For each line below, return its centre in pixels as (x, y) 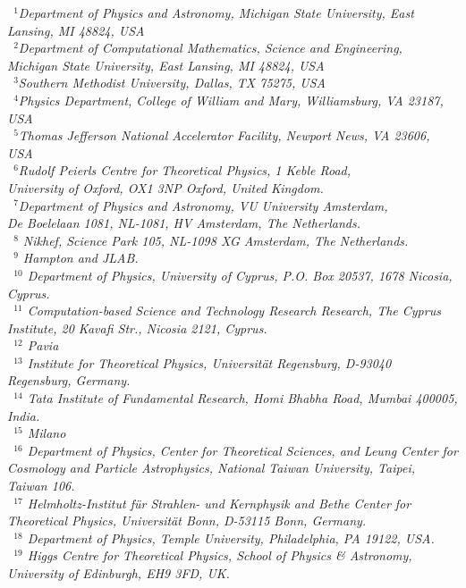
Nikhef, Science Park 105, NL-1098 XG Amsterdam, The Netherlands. (216, 240)
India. (24, 415)
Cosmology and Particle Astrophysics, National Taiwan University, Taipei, (211, 468)
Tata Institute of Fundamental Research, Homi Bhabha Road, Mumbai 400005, (242, 398)
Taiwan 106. (41, 486)
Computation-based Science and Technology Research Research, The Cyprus (234, 311)
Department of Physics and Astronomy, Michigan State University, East (216, 13)
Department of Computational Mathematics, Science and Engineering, (210, 48)
